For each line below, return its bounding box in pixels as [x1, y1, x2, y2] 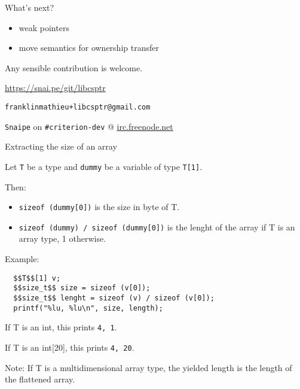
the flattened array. [5, 373, 75, 385]
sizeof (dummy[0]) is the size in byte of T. [19, 200, 180, 213]
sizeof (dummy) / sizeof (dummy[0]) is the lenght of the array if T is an [19, 220, 295, 233]
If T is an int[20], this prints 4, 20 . [5, 341, 134, 353]
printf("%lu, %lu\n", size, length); [13, 303, 163, 312]
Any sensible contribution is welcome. [5, 61, 143, 74]
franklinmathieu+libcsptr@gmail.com [5, 102, 151, 111]
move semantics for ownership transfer [19, 41, 159, 54]
